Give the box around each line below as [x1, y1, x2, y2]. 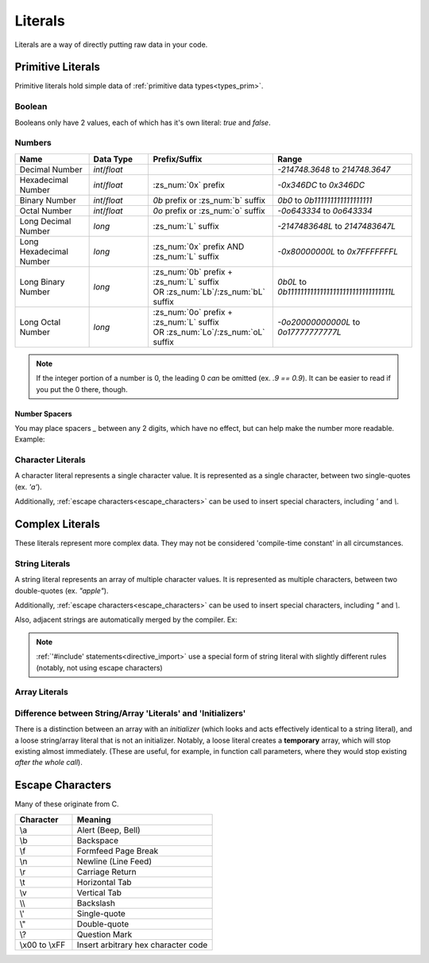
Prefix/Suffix [153, 153, 203, 165]
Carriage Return [76, 866, 137, 877]
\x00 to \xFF [19, 939, 66, 950]
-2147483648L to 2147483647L [277, 220, 396, 231]
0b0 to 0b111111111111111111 [277, 195, 373, 206]
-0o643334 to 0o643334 [277, 205, 373, 216]
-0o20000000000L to [277, 316, 361, 328]
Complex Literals [14, 518, 101, 531]
